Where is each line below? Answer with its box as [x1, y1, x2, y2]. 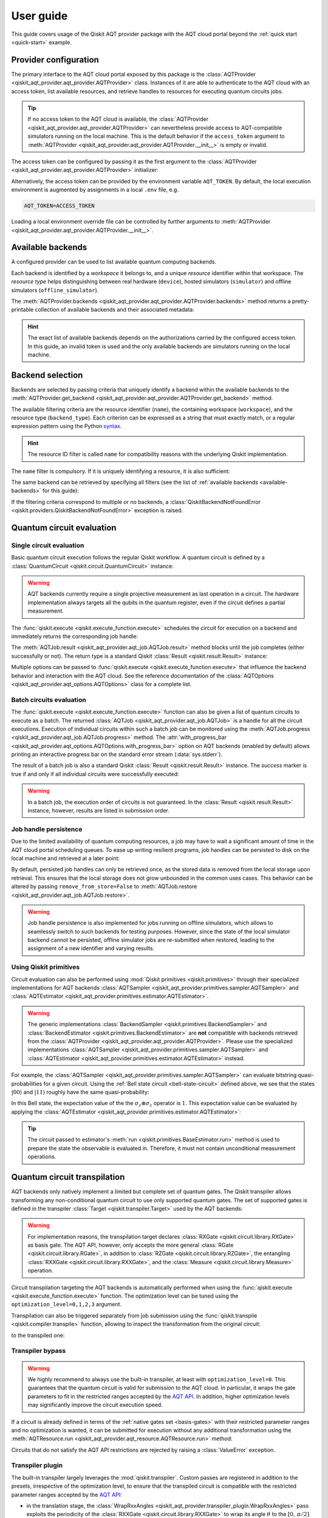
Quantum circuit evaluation [11, 522, 117, 533]
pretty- [292, 298, 310, 305]
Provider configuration [11, 55, 100, 65]
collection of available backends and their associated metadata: [35, 306, 194, 313]
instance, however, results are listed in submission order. [27, 807, 169, 814]
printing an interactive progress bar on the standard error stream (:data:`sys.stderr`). [11, 750, 223, 758]
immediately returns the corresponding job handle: [11, 633, 138, 640]
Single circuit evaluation [11, 541, 84, 550]
